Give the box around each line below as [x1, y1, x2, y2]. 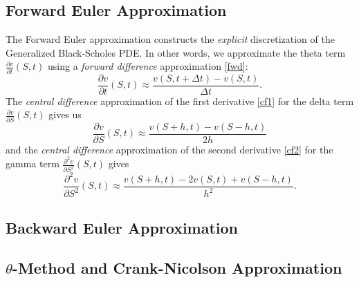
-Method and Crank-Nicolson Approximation [12, 257, 342, 279]
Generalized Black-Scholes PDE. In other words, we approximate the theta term [6, 45, 346, 59]
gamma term [6, 156, 59, 171]
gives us [48, 107, 82, 122]
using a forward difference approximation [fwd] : [47, 59, 248, 73]
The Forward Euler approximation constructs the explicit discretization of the [6, 32, 335, 46]
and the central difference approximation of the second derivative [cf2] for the [6, 142, 333, 156]
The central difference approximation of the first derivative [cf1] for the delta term [6, 93, 354, 108]
